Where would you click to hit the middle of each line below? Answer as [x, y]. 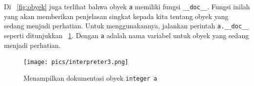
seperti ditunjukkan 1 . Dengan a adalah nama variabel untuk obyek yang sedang [127, 35]
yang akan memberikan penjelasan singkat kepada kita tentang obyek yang [116, 16]
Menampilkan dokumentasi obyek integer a [90, 77]
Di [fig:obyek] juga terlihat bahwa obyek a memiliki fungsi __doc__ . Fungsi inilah [127, 6]
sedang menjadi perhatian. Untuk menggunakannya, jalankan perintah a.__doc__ [127, 26]
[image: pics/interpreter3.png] [76, 62]
